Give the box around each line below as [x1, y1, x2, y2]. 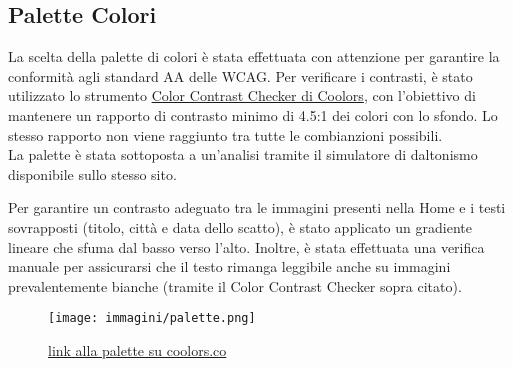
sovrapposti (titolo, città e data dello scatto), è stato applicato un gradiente [8, 216, 472, 237]
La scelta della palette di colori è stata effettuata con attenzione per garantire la [8, 46, 500, 67]
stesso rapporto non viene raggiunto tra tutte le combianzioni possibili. [8, 124, 443, 145]
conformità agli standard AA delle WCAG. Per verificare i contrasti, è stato [8, 65, 473, 86]
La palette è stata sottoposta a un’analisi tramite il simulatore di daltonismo [8, 144, 478, 165]
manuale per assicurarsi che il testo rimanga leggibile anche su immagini [8, 256, 451, 277]
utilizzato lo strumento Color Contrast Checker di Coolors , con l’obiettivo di [8, 85, 476, 106]
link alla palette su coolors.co [48, 339, 227, 360]
